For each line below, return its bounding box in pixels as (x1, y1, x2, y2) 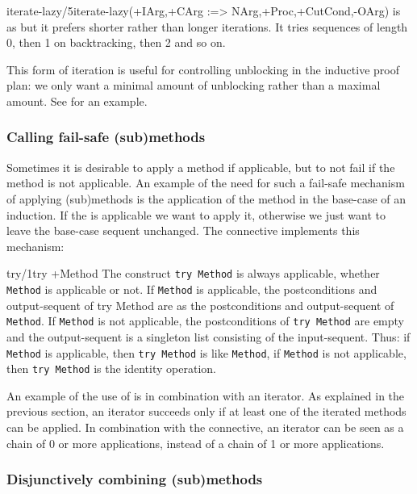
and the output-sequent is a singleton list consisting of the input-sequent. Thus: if (6, 328, 411, 345)
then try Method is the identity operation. (6, 360, 216, 377)
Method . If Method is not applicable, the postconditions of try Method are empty (6, 312, 405, 329)
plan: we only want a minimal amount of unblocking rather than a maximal (6, 77, 381, 94)
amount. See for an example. (6, 92, 148, 109)
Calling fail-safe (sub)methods (6, 127, 206, 147)
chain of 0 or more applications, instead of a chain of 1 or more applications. (6, 434, 385, 451)
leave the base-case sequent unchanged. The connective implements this (6, 222, 360, 239)
